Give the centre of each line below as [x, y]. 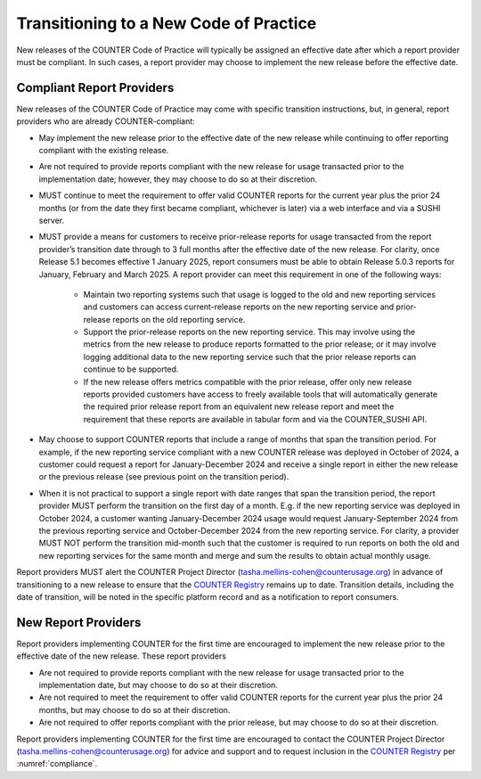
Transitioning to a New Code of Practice [167, 23]
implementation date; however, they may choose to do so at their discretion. [178, 179]
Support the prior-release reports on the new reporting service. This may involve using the [249, 332]
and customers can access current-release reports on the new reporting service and [239, 307]
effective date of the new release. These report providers [122, 656]
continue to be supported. [131, 369]
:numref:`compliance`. [57, 764]
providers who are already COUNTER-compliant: [106, 121]
